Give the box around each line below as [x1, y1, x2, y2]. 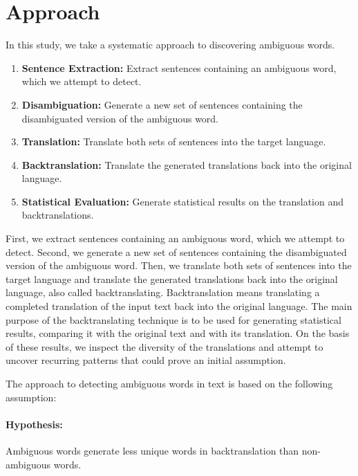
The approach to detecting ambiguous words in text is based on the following [6, 376, 333, 390]
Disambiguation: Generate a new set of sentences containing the [21, 97, 303, 111]
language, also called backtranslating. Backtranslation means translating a [6, 285, 320, 300]
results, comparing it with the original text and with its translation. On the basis [6, 326, 350, 340]
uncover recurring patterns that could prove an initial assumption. [6, 353, 286, 367]
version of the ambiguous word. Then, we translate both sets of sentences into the [6, 258, 352, 273]
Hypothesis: [6, 416, 63, 431]
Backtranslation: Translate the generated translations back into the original [21, 157, 352, 172]
